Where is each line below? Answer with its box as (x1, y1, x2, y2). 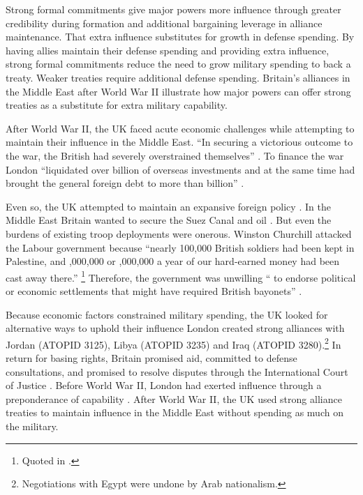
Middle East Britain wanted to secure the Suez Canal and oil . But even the (6, 213, 332, 227)
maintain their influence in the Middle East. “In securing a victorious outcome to (6, 135, 353, 149)
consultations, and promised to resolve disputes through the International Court (6, 364, 348, 379)
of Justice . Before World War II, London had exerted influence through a (6, 378, 322, 393)
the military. (6, 418, 59, 433)
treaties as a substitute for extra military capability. (6, 98, 228, 112)
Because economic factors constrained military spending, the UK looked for (6, 307, 328, 321)
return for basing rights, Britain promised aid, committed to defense (6, 350, 297, 365)
